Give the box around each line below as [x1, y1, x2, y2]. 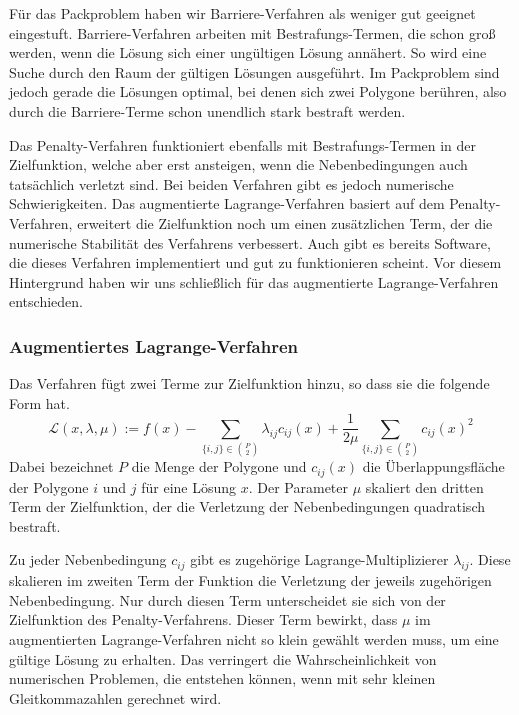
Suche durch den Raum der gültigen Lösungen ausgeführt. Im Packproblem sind [9, 61, 500, 82]
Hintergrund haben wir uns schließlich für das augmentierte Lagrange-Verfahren [9, 271, 499, 292]
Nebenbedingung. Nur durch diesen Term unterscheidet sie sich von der [9, 589, 446, 610]
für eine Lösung [141, 476, 237, 497]
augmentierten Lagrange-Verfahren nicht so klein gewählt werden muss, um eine [9, 628, 499, 649]
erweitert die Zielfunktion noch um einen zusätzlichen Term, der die [77, 212, 493, 233]
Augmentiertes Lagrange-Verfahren [9, 333, 299, 358]
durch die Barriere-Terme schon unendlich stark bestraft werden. [9, 100, 406, 121]
